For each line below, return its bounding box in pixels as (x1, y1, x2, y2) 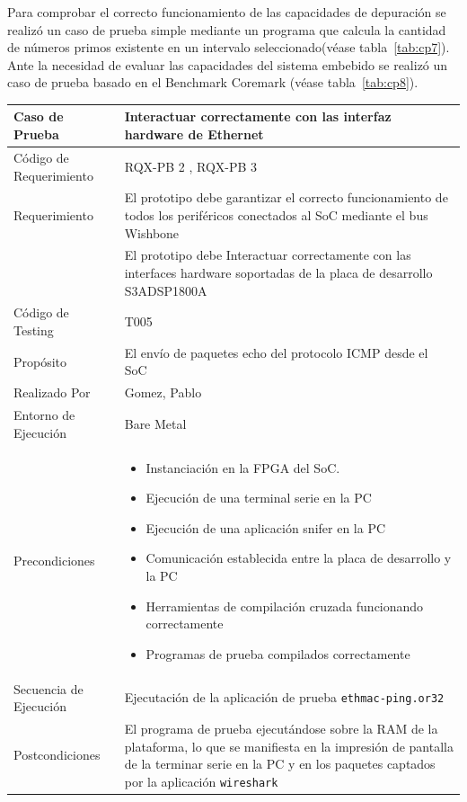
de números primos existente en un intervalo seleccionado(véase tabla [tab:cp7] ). (7, 38, 450, 57)
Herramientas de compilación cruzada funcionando (145, 596, 424, 615)
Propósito (13, 352, 67, 370)
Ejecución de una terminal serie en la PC (145, 488, 372, 507)
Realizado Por (13, 383, 91, 402)
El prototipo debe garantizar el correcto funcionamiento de (124, 188, 448, 207)
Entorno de (13, 405, 75, 424)
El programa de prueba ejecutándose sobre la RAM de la (124, 719, 438, 737)
